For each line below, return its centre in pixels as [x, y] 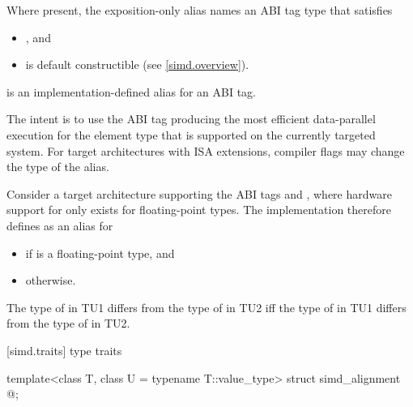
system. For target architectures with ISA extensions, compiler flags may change [206, 150]
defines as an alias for [60, 225]
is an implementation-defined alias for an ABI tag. [131, 91]
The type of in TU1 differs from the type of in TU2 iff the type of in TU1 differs [206, 307]
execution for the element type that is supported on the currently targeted [191, 134]
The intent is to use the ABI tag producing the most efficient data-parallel [191, 119]
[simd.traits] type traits [64, 350]
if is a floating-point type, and [100, 253]
